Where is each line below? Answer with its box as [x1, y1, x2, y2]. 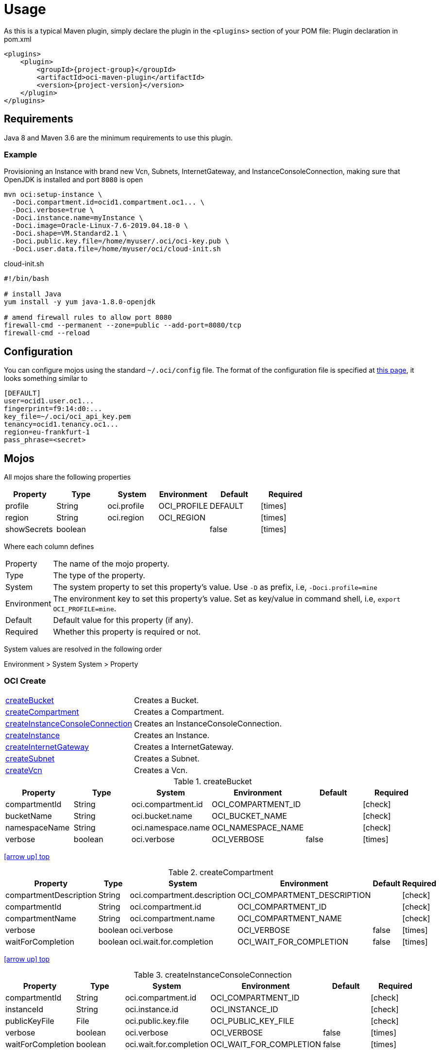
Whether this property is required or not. [53, 627, 201, 637]
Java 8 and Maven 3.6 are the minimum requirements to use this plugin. [4, 133, 233, 142]
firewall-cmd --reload [4, 329, 90, 337]
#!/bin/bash [4, 275, 49, 283]
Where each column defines [4, 542, 94, 551]
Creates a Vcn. [134, 765, 188, 775]
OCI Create [4, 676, 46, 686]
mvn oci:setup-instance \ [4, 190, 102, 199]
